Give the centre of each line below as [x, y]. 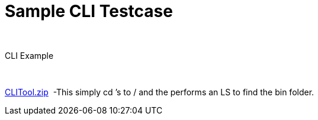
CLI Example [29, 55]
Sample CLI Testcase [89, 11]
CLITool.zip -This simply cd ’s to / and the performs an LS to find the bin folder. [160, 92]
